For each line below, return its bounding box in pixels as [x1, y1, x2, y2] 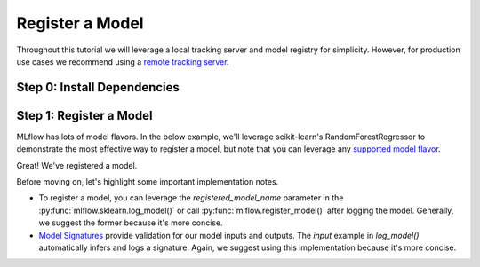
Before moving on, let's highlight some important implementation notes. [16, 177, 279, 187]
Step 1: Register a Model [16, 107, 153, 123]
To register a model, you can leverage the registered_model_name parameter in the [38, 192, 344, 203]
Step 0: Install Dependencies [16, 80, 180, 95]
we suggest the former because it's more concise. [38, 217, 223, 228]
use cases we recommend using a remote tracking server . [16, 56, 229, 67]
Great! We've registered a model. [16, 160, 138, 170]
